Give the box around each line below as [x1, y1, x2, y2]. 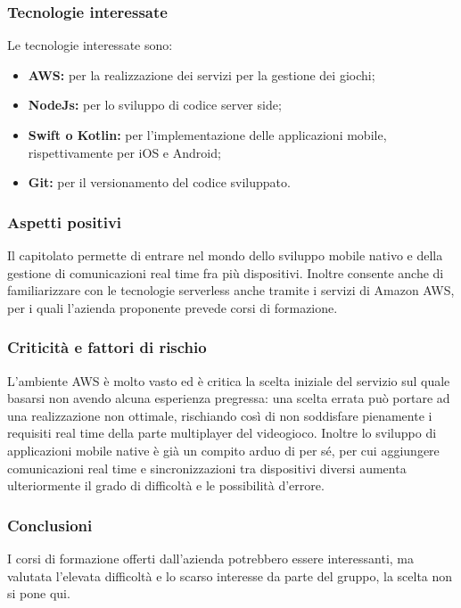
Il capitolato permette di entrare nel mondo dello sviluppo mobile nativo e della [7, 246, 443, 264]
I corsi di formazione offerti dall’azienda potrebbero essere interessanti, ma [7, 548, 415, 567]
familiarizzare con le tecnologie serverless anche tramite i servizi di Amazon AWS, [7, 281, 455, 300]
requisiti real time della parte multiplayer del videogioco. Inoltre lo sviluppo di [7, 423, 437, 442]
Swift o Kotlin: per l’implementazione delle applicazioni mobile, [28, 126, 387, 144]
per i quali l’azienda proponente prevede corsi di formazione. [7, 298, 338, 316]
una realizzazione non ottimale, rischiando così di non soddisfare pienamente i [7, 406, 432, 424]
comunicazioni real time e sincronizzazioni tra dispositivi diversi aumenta [7, 458, 407, 477]
